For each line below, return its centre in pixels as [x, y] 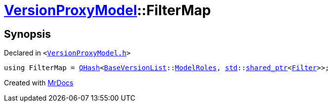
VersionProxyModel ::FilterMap [108, 10]
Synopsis [27, 34]
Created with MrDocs [39, 83]
